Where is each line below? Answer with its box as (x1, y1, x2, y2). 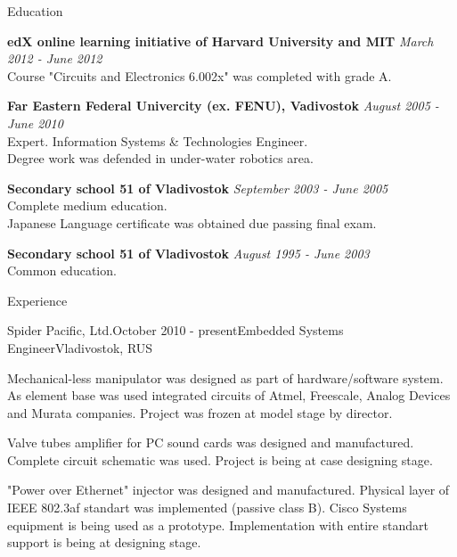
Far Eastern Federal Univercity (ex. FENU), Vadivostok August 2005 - (7, 96, 439, 115)
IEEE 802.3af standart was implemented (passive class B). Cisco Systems (7, 498, 407, 517)
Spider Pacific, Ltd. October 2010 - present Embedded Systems (7, 321, 344, 340)
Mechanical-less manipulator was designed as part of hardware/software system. (7, 368, 444, 387)
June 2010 (7, 113, 63, 132)
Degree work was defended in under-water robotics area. (7, 149, 314, 168)
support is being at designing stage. (7, 533, 201, 552)
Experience (7, 291, 68, 309)
